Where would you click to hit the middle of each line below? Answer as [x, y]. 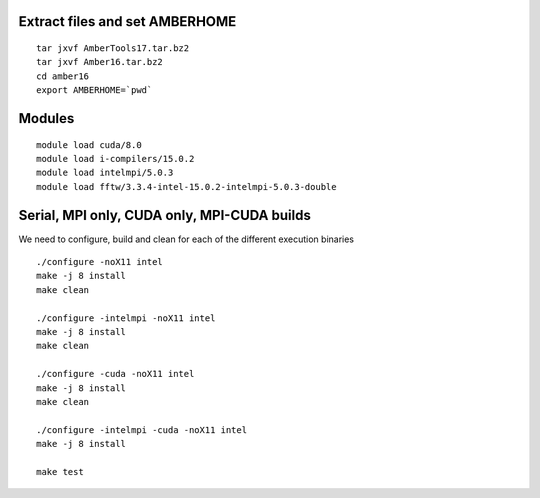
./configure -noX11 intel [100, 262]
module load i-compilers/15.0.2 [115, 158]
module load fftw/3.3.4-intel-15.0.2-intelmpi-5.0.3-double [186, 186]
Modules [46, 118]
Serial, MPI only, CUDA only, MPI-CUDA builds [165, 215]
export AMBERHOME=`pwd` [94, 90]
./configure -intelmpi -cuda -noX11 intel [142, 429]
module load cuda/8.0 [89, 144]
